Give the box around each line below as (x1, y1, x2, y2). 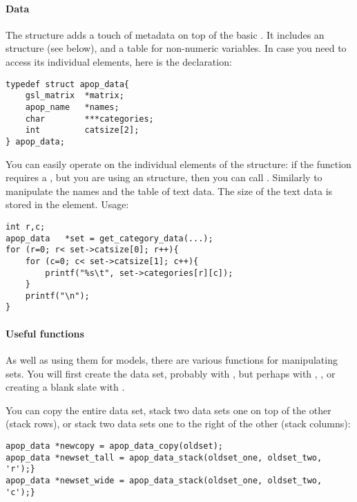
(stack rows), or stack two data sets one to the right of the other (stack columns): (6, 416, 351, 431)
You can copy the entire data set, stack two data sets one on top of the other (6, 402, 331, 417)
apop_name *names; (25, 102, 119, 112)
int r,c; (6, 221, 46, 232)
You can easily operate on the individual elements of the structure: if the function (6, 156, 351, 171)
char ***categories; (25, 113, 154, 124)
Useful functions (6, 326, 84, 340)
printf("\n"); (25, 290, 90, 301)
